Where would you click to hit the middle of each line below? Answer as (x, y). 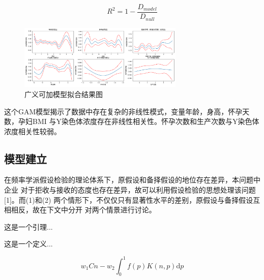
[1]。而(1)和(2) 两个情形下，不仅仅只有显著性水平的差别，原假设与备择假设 (129, 199)
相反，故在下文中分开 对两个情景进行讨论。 (83, 210)
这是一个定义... (28, 244)
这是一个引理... (28, 226)
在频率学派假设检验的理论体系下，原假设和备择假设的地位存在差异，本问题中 (132, 180)
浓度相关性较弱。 (33, 131)
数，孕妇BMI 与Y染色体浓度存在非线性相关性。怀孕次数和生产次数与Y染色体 (132, 121)
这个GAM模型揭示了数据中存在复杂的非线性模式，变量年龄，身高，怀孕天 (127, 111)
